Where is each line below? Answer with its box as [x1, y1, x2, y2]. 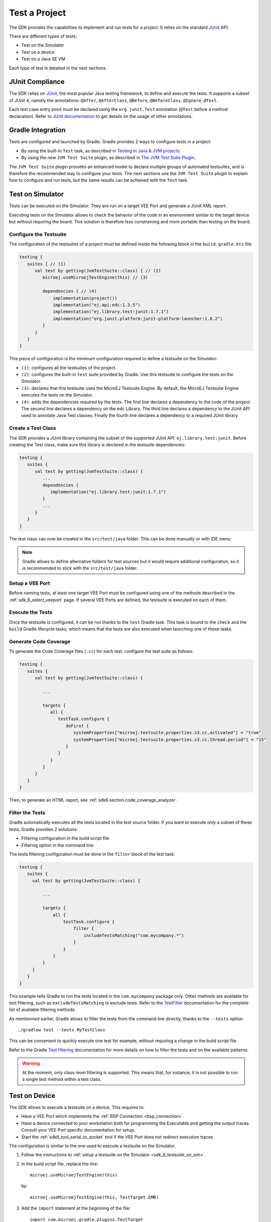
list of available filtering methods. [9, 1007, 76, 1013]
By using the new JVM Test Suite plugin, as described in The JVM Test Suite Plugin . [21, 154, 196, 161]
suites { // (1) [27, 261, 66, 266]
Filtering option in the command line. [21, 842, 95, 848]
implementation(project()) [53, 295, 117, 301]
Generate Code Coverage [9, 638, 71, 645]
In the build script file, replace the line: [21, 1161, 99, 1167]
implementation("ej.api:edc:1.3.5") [53, 302, 141, 307]
